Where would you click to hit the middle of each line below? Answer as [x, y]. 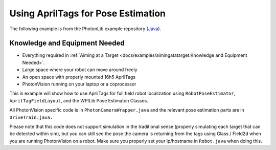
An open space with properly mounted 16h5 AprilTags [79, 77]
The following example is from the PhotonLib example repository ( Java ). [85, 29]
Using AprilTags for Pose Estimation [88, 13]
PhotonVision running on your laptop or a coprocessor [79, 84]
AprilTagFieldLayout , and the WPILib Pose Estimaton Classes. [79, 100]
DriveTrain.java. [31, 117]
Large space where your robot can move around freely [80, 70]
